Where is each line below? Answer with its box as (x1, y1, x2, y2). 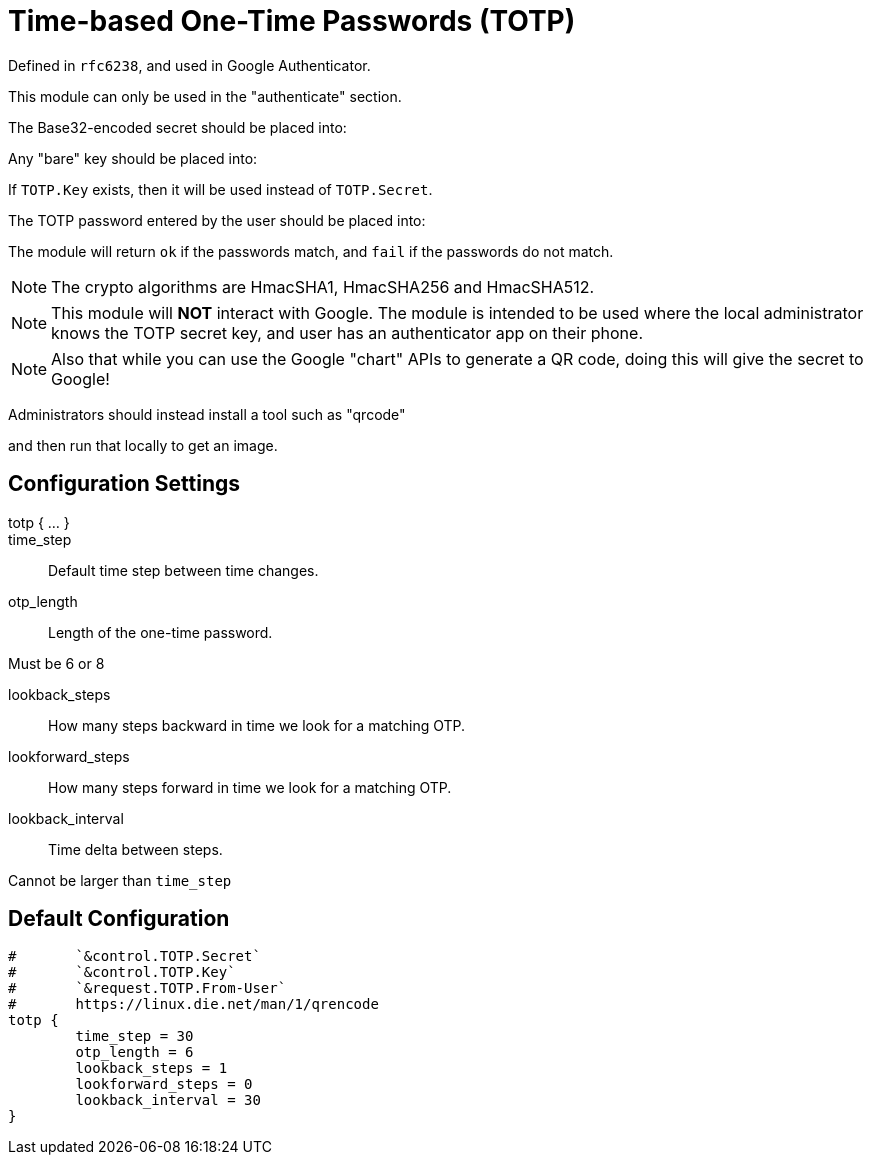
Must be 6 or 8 (8, 654, 105, 672)
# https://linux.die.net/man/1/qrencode (8, 996, 379, 1013)
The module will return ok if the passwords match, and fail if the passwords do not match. (8, 242, 614, 260)
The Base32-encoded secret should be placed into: (8, 118, 347, 136)
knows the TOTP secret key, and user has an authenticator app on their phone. (51, 322, 644, 343)
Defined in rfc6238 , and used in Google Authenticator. (8, 56, 371, 74)
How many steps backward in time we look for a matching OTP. (48, 716, 466, 734)
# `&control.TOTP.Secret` (8, 948, 261, 965)
